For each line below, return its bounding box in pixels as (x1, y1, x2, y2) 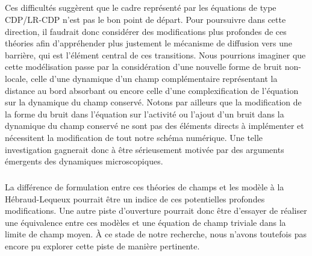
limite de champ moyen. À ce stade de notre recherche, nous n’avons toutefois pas (5, 228, 307, 240)
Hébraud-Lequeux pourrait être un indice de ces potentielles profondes (5, 192, 265, 205)
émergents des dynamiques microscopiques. (5, 155, 163, 167)
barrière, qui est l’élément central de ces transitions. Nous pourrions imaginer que (5, 48, 306, 61)
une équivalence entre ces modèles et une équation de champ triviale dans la (5, 216, 286, 228)
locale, (5, 72, 28, 84)
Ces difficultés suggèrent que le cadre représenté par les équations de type (5, 1, 276, 14)
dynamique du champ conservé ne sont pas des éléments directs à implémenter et (5, 119, 304, 132)
